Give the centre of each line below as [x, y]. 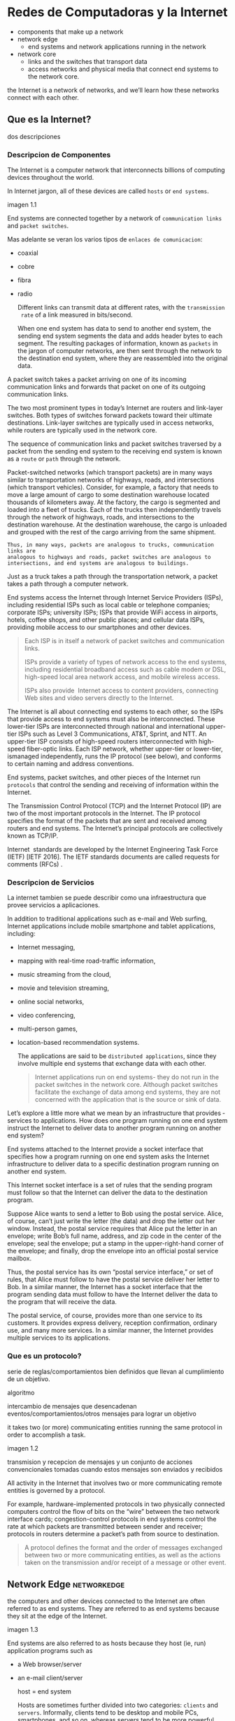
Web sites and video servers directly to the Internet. [99, 698]
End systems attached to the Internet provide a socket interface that [106, 1149]
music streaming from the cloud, [64, 975]
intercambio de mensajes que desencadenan [72, 1406]
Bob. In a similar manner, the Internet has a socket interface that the [105, 1287]
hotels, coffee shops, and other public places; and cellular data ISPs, [106, 620]
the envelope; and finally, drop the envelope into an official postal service [113, 1251]
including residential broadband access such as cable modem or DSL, [125, 670]
